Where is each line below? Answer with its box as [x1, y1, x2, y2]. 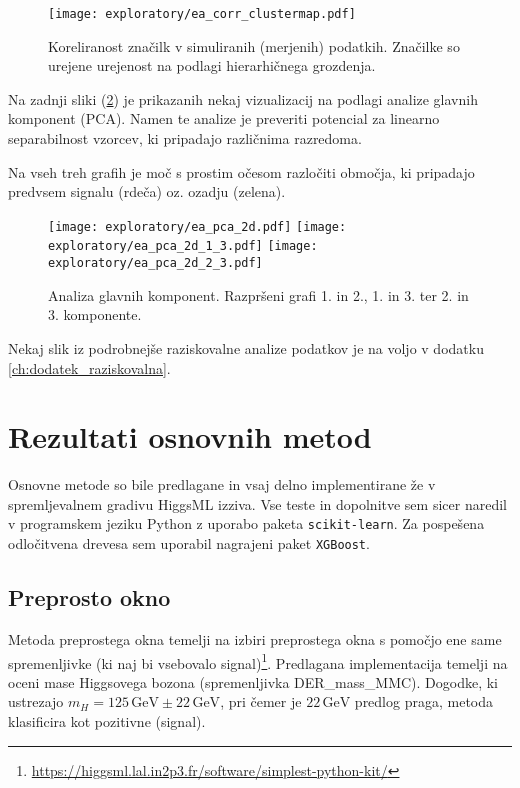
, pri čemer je [220, 691, 302, 712]
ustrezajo [8, 691, 64, 712]
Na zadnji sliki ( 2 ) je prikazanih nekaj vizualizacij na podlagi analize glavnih [8, 88, 478, 109]
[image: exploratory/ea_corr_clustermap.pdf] [48, 7, 356, 21]
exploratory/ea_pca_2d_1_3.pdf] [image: [48, 239, 318, 254]
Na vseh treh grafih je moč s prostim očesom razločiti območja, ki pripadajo [8, 161, 475, 182]
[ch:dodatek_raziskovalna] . [8, 357, 171, 378]
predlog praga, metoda [354, 691, 494, 712]
